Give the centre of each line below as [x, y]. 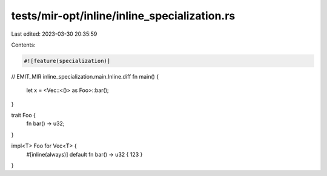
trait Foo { [24, 116]
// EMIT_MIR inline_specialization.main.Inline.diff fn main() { [85, 76]
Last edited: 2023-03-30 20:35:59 [54, 34]
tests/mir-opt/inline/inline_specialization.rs [123, 16]
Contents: [23, 45]
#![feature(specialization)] [67, 61]
